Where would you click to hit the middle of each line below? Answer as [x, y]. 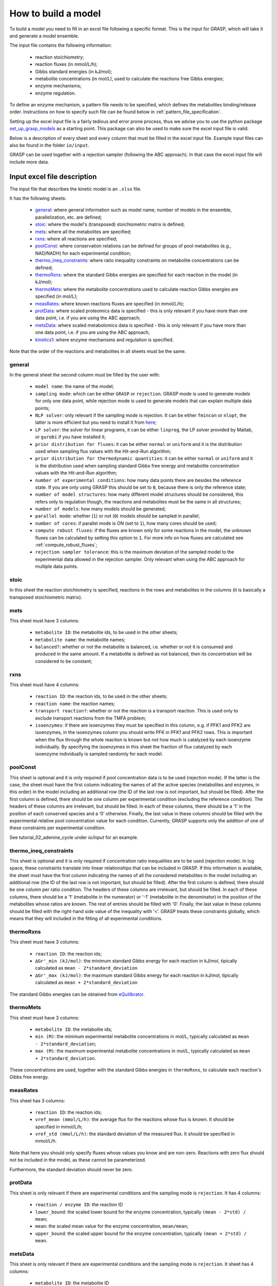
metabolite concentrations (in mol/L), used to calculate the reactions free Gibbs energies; [130, 78]
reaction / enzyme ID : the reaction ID [79, 1205]
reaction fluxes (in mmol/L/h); [66, 64]
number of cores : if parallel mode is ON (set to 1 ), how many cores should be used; [126, 523]
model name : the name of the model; [75, 386]
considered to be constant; [64, 661]
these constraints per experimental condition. [57, 828]
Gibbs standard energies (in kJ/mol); [74, 72]
